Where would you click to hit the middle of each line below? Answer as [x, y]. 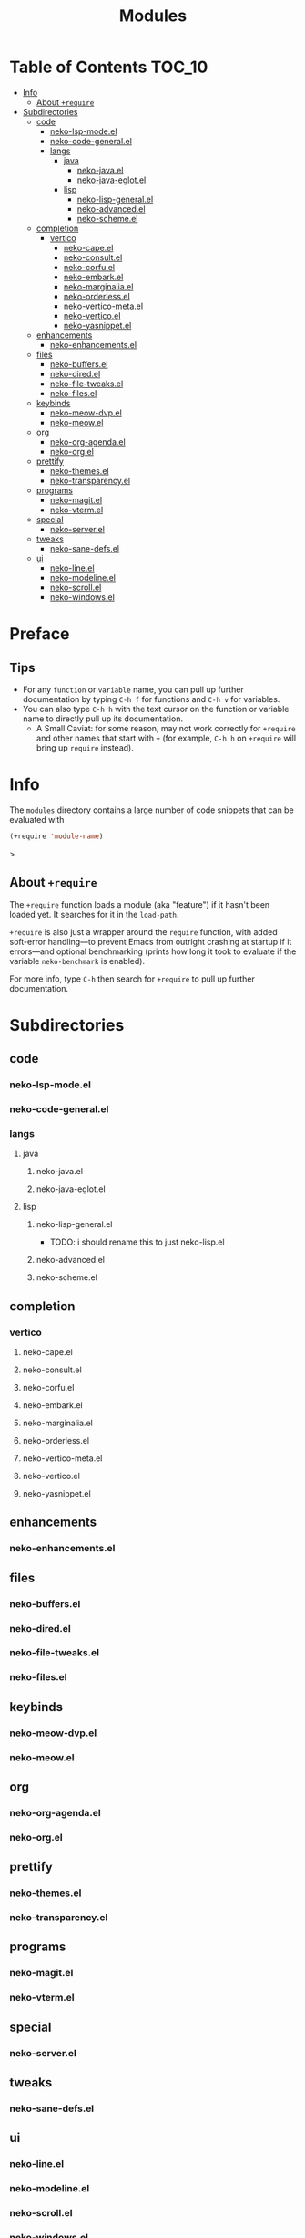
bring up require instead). [85, 747]
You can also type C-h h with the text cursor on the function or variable [156, 709]
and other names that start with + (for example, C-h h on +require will [166, 738]
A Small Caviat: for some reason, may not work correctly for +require [166, 728]
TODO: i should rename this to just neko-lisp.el [137, 1242]
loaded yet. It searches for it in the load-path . [94, 914]
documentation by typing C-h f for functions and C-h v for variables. [151, 699]
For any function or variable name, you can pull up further [133, 689]
